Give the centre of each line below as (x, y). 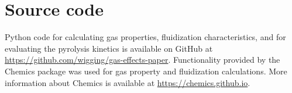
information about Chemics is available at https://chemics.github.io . (128, 82)
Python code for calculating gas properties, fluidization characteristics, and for (145, 37)
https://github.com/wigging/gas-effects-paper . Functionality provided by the (142, 60)
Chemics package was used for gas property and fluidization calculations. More (146, 71)
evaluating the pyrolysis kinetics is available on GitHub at (109, 48)
